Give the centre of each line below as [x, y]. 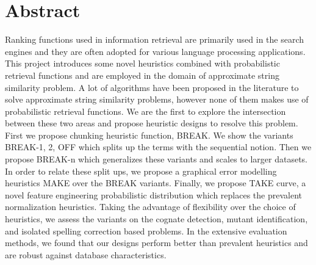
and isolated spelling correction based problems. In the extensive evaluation [146, 231]
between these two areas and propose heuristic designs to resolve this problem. [152, 123]
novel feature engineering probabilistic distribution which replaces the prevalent [154, 194]
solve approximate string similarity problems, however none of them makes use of [157, 99]
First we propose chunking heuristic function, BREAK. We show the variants [149, 135]
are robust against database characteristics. [86, 254]
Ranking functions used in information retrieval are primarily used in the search [155, 39]
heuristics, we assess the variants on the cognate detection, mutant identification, [156, 219]
